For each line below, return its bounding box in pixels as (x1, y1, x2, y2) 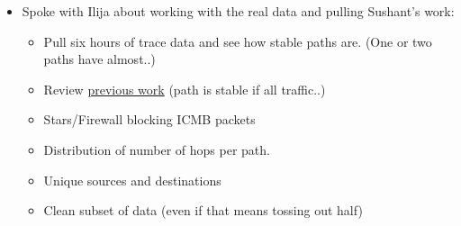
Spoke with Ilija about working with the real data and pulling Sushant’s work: (22, 2, 455, 20)
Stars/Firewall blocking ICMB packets (43, 110, 256, 129)
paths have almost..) (43, 50, 156, 68)
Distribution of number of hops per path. (43, 140, 270, 158)
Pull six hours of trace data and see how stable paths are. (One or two (43, 32, 432, 50)
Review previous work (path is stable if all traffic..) (43, 79, 326, 98)
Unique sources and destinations (43, 170, 221, 189)
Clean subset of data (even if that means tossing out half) (43, 201, 363, 220)
